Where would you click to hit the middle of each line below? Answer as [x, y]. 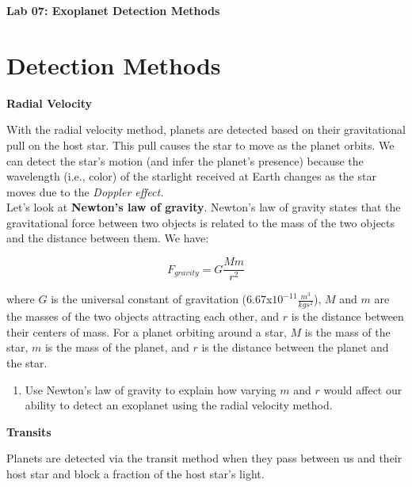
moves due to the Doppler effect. [85, 191]
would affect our [363, 389]
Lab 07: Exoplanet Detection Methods [113, 10]
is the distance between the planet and [295, 347]
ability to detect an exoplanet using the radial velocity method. [179, 405]
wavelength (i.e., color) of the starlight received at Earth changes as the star [191, 176]
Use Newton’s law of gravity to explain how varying [151, 389]
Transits [29, 431]
